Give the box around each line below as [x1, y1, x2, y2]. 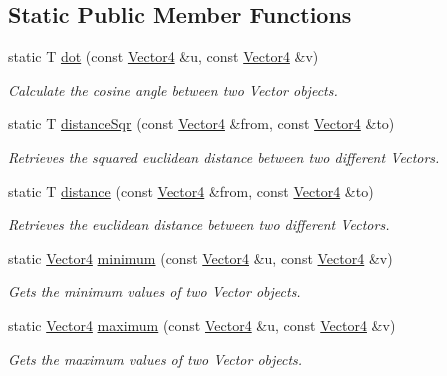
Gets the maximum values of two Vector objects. [8, 348, 303, 369]
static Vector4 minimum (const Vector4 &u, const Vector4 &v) [8, 247, 393, 268]
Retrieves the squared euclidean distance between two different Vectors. [8, 146, 440, 167]
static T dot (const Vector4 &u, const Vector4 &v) [8, 46, 319, 67]
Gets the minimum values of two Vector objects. [8, 281, 301, 302]
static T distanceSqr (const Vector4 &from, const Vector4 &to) [8, 113, 395, 134]
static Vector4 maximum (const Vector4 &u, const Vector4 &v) [8, 314, 396, 335]
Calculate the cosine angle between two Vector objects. [8, 79, 338, 100]
